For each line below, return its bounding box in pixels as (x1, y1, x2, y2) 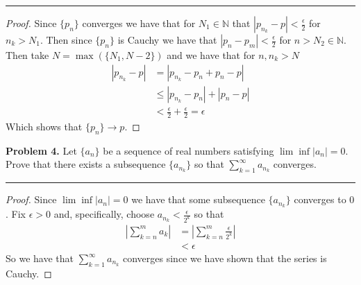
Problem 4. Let (6, 143, 77, 157)
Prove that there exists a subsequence (6, 157, 166, 171)
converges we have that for (82, 16, 196, 30)
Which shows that (6, 119, 83, 134)
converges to (294, 192, 346, 207)
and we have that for (167, 48, 255, 62)
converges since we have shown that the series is (123, 251, 327, 266)
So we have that (6, 251, 74, 266)
